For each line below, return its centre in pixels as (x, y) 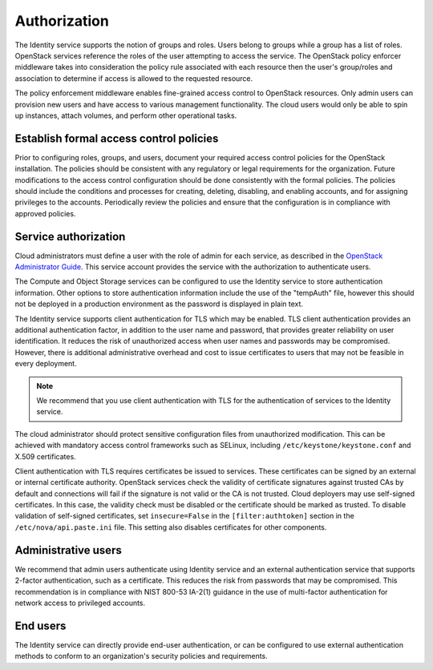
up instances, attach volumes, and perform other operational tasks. (126, 115)
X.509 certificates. (45, 456)
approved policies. (45, 213)
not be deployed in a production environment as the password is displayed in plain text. (159, 304)
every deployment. (46, 364)
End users (40, 626)
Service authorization (70, 236)
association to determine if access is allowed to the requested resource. (134, 78)
